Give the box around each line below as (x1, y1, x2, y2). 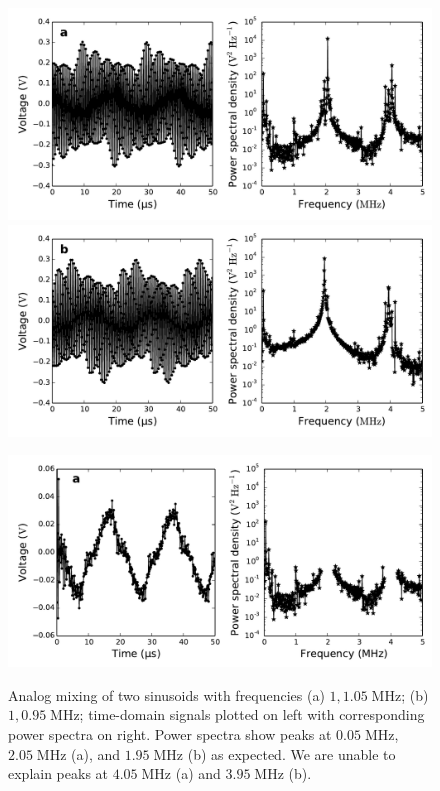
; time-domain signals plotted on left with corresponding (79, 704, 425, 725)
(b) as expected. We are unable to (187, 743, 396, 764)
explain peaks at (8, 763, 109, 784)
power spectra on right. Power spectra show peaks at (8, 723, 332, 744)
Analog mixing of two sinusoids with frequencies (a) (8, 684, 325, 705)
